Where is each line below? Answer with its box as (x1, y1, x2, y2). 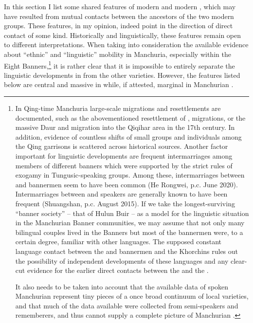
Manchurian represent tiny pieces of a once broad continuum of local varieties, (15, 291, 249, 301)
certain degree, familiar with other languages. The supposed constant (15, 236, 221, 247)
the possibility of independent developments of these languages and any (15, 255, 229, 266)
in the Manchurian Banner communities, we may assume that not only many (15, 217, 245, 228)
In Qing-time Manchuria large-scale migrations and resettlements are (15, 103, 221, 113)
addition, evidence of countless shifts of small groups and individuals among (15, 131, 242, 142)
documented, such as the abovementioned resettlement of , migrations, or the (15, 112, 246, 123)
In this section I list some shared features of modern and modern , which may (4, 1, 236, 11)
